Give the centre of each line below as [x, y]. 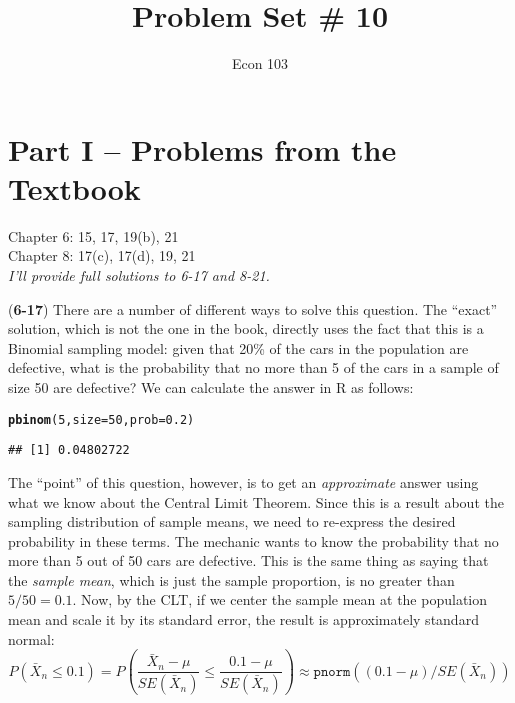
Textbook [74, 187]
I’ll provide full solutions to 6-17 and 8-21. [139, 275]
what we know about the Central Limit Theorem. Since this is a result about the [256, 501]
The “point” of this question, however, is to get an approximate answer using [243, 481]
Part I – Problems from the [202, 148]
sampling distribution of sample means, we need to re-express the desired [232, 521]
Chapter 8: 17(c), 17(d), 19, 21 [102, 255]
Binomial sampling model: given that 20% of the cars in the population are [238, 347]
